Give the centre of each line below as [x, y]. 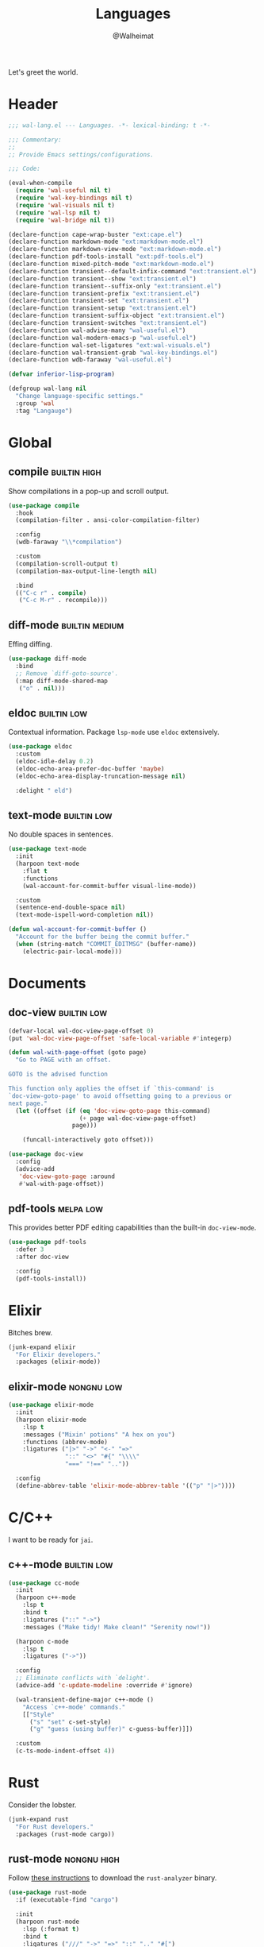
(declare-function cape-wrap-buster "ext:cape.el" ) [95, 234]
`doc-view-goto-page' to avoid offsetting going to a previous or [120, 1096]
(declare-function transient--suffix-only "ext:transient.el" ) [115, 286]
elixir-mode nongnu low [65, 1387]
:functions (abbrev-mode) [65, 1442]
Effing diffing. [31, 644]
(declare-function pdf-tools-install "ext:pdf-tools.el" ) [106, 257]
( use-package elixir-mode [51, 1405]
